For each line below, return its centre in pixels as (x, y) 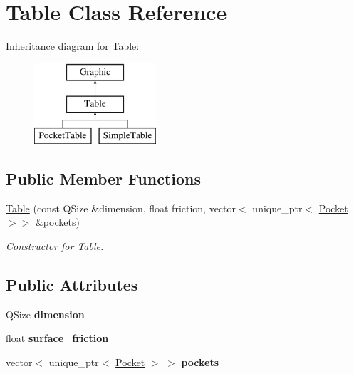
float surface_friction (57, 338)
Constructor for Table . (55, 246)
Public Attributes (72, 285)
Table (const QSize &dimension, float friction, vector (121, 208)
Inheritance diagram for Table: (73, 46)
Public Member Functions (103, 178)
